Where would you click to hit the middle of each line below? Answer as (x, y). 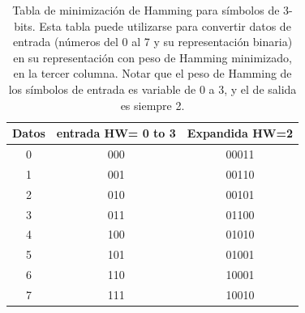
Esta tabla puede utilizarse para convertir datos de (165, 25)
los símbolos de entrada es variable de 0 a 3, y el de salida (152, 89)
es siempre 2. (152, 105)
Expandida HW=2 (240, 133)
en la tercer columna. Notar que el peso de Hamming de (152, 73)
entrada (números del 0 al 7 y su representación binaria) (152, 42)
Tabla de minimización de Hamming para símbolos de (146, 10)
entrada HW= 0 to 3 (116, 133)
